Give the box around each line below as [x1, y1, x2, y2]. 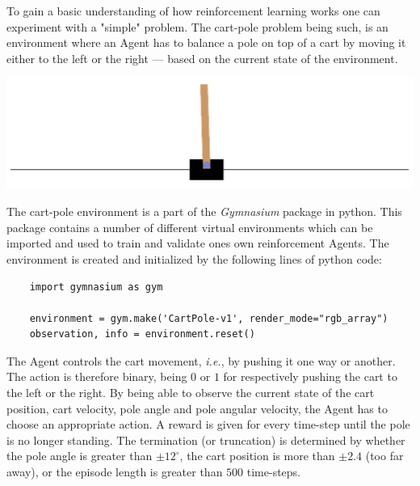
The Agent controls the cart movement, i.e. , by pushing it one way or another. [6, 352, 396, 369]
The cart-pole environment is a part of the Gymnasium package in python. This [6, 203, 402, 220]
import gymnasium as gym [29, 281, 163, 293]
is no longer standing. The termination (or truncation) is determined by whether [6, 431, 405, 448]
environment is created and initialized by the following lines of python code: [6, 250, 382, 267]
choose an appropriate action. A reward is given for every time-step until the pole [6, 416, 410, 433]
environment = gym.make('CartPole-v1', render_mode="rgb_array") [29, 312, 388, 324]
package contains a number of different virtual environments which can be [6, 218, 373, 235]
